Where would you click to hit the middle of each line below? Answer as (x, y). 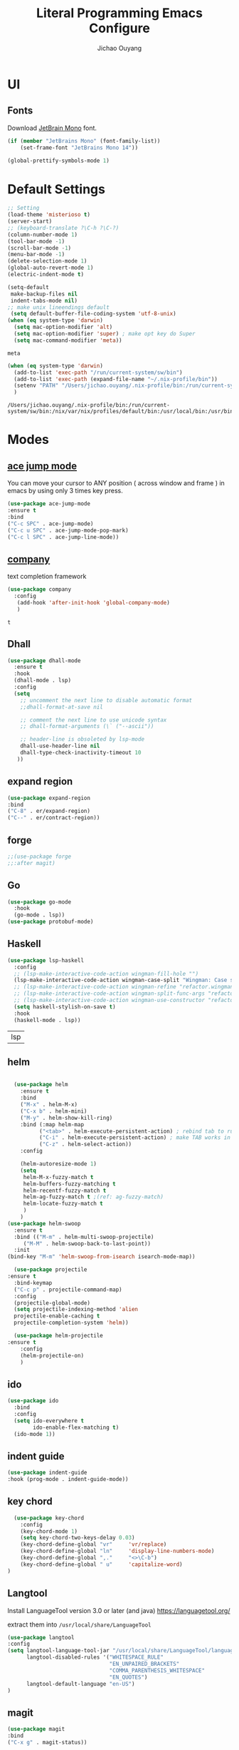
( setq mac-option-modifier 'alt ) (63, 327)
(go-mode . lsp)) (39, 915)
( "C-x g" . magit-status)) (47, 1742)
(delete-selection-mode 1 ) (47, 261)
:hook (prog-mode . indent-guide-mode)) (68, 1480)
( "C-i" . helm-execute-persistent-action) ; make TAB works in (135, 1138)
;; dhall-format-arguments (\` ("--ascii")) (87, 727)
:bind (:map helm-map (52, 1124)
